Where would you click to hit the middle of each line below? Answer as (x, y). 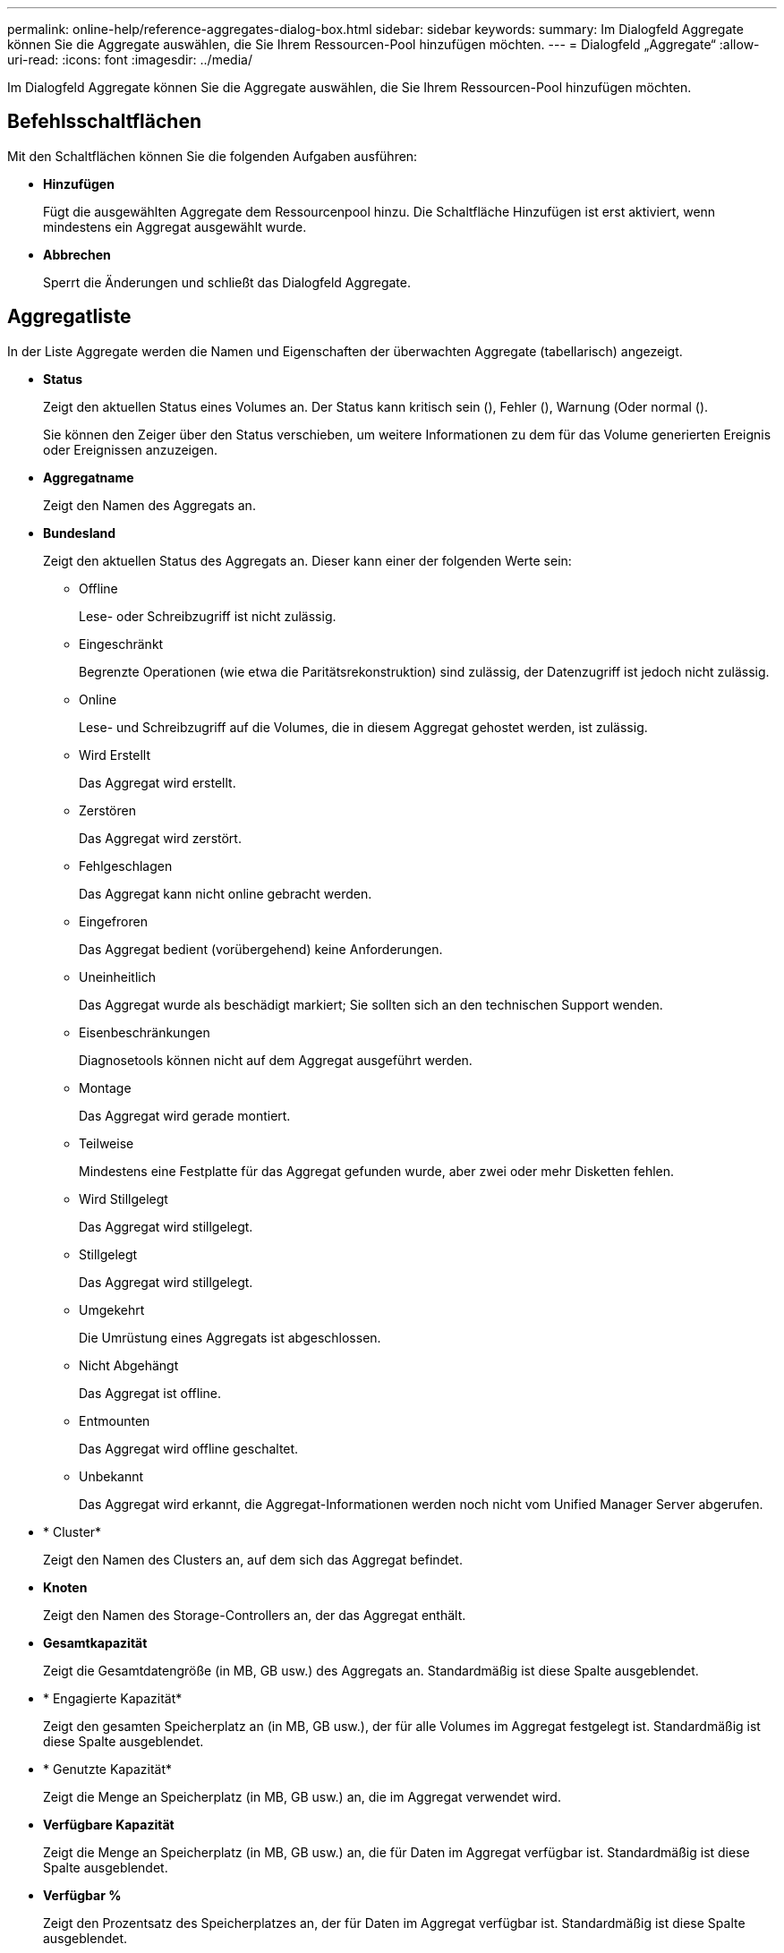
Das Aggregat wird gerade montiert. (185, 1115)
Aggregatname (89, 477)
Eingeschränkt (121, 644)
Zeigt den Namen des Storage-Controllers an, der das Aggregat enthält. (255, 1615)
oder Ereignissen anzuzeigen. (131, 449)
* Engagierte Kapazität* (113, 1698)
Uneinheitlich (117, 976)
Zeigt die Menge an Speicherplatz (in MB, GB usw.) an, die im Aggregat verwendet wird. (302, 1796)
